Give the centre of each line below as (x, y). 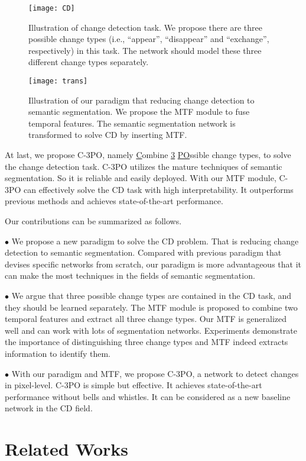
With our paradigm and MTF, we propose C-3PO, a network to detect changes (155, 373)
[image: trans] (58, 81)
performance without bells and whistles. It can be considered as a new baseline (148, 396)
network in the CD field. (49, 408)
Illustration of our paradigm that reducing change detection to (141, 100)
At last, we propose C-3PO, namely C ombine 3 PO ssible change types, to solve (148, 155)
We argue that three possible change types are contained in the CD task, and (152, 295)
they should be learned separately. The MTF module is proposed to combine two (151, 307)
